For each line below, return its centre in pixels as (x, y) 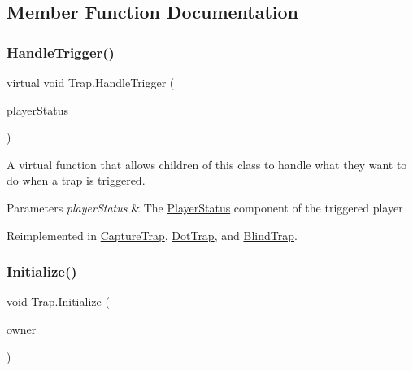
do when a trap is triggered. (76, 180)
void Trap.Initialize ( (58, 301)
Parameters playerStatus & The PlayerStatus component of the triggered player (205, 207)
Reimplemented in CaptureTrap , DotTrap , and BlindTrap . (152, 235)
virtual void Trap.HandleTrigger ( (91, 82)
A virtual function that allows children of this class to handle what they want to (207, 164)
